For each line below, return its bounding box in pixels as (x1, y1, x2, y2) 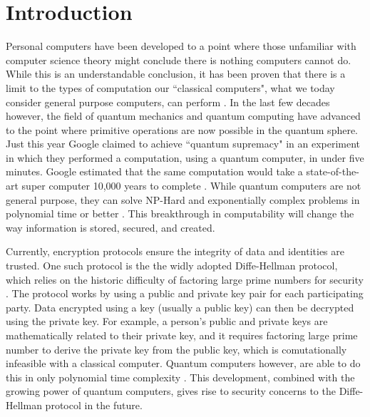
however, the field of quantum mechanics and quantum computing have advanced (6, 108, 361, 123)
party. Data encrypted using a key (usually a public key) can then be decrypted (6, 299, 354, 314)
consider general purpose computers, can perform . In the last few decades (6, 94, 330, 109)
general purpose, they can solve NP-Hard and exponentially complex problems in (6, 192, 360, 207)
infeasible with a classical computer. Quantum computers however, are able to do (6, 356, 361, 371)
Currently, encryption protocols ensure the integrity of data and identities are (6, 244, 344, 259)
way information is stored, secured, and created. (6, 220, 215, 235)
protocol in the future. (45, 397, 143, 412)
